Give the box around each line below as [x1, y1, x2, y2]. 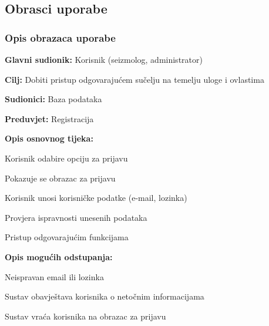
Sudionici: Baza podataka [5, 93, 102, 105]
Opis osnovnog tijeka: [5, 132, 93, 144]
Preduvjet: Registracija [5, 112, 94, 125]
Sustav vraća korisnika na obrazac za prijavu [5, 310, 166, 322]
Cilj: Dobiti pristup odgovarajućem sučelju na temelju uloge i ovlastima [5, 73, 264, 85]
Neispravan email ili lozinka [5, 270, 104, 283]
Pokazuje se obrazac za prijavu [5, 172, 116, 184]
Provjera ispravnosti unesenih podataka [5, 211, 147, 223]
